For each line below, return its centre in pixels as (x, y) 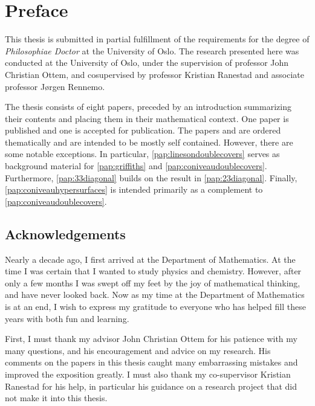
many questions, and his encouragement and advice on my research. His (138, 350)
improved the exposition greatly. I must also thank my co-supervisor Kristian (148, 374)
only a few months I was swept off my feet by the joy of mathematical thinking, (153, 282)
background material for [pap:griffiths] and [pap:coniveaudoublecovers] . (136, 166)
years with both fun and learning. (67, 318)
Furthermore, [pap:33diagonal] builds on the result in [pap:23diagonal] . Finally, (151, 177)
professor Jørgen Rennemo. (55, 86)
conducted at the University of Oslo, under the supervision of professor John (147, 63)
